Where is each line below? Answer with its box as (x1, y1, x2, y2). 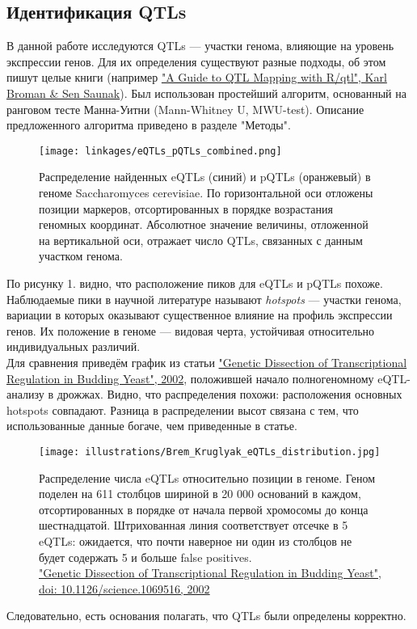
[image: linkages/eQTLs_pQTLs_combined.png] (39, 145, 282, 157)
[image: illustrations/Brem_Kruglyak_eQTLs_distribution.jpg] (39, 445, 381, 458)
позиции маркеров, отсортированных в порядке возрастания (39, 200, 333, 217)
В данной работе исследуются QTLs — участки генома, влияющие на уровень (6, 37, 394, 54)
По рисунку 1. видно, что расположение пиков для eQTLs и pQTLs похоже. (6, 274, 383, 291)
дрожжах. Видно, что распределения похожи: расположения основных (57, 386, 402, 403)
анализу (6, 386, 44, 403)
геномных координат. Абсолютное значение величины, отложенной (39, 216, 369, 233)
